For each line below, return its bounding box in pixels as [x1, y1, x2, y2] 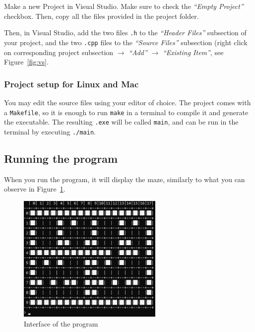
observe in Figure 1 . [4, 184, 65, 194]
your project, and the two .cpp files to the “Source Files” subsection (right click [4, 37, 248, 47]
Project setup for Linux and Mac [4, 77, 139, 90]
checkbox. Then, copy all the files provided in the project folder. [4, 10, 199, 21]
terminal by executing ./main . [4, 126, 96, 136]
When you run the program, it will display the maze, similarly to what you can [4, 174, 245, 184]
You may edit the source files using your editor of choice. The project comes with [4, 97, 251, 107]
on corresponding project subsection [4, 47, 114, 57]
